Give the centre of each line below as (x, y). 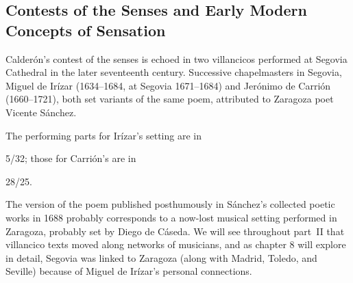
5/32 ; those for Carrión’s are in (71, 158)
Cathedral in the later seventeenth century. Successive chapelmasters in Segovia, (174, 72)
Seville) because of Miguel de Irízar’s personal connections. (129, 271)
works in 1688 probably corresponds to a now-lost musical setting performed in (171, 217)
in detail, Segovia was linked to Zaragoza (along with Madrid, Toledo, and (161, 257)
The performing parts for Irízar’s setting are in (104, 135)
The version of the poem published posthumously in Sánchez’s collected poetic (170, 204)
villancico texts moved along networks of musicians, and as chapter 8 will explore (176, 244)
